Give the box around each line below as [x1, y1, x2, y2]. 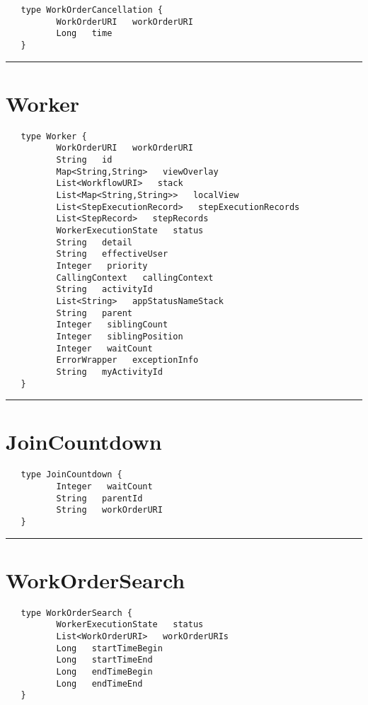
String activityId [56, 284, 153, 295]
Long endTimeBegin [56, 667, 153, 677]
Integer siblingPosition [56, 331, 183, 342]
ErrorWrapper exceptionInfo [56, 355, 199, 366]
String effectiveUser [56, 249, 168, 260]
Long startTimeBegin [56, 643, 163, 653]
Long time [56, 28, 113, 39]
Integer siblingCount [56, 320, 168, 330]
